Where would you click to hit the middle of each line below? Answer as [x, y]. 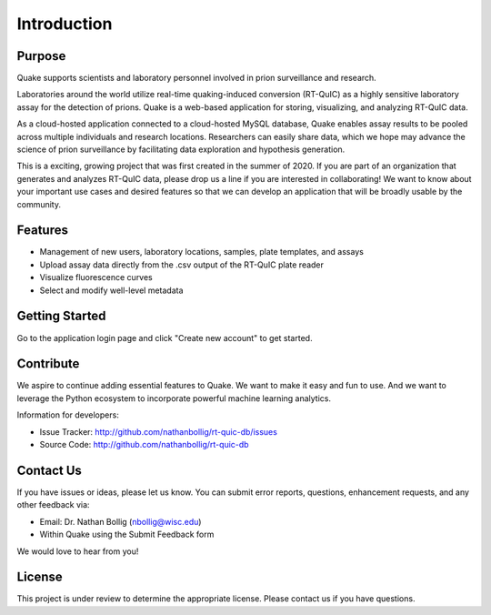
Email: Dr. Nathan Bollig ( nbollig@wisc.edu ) [120, 521]
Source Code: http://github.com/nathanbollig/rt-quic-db [144, 445]
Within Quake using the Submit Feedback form [127, 534]
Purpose [41, 56]
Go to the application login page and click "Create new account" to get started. [165, 338]
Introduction [65, 24]
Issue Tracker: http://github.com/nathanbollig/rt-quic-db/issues [158, 431]
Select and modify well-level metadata [111, 290]
